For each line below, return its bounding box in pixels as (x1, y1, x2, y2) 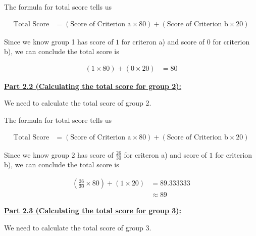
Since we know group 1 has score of (4, 36, 114, 46)
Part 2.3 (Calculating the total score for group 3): (4, 205, 182, 216)
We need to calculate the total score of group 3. (4, 222, 151, 232)
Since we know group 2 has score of (4, 149, 114, 160)
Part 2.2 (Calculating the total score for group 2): (4, 80, 182, 91)
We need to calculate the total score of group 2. (4, 98, 151, 108)
